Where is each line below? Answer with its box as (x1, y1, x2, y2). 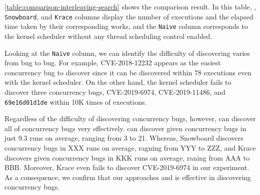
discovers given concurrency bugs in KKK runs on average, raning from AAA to (4, 152, 250, 163)
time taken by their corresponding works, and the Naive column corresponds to (4, 21, 248, 31)
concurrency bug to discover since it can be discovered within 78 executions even (4, 67, 251, 77)
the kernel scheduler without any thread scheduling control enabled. (4, 30, 212, 41)
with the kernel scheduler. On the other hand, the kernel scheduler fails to (4, 77, 231, 87)
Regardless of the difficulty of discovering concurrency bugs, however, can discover (4, 113, 256, 124)
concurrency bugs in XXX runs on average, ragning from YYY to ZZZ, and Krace (4, 142, 256, 153)
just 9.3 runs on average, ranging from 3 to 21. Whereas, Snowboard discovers (4, 133, 243, 143)
